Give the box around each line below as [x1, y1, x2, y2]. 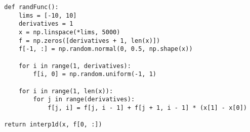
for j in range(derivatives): [33, 96, 135, 103]
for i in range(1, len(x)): [18, 87, 113, 95]
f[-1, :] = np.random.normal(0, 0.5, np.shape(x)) [18, 45, 193, 53]
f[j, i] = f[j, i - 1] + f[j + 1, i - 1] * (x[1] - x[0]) [48, 104, 247, 111]
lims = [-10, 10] [18, 12, 77, 19]
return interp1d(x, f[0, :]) [4, 121, 102, 128]
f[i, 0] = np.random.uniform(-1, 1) [33, 71, 156, 78]
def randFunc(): [4, 4, 59, 11]
